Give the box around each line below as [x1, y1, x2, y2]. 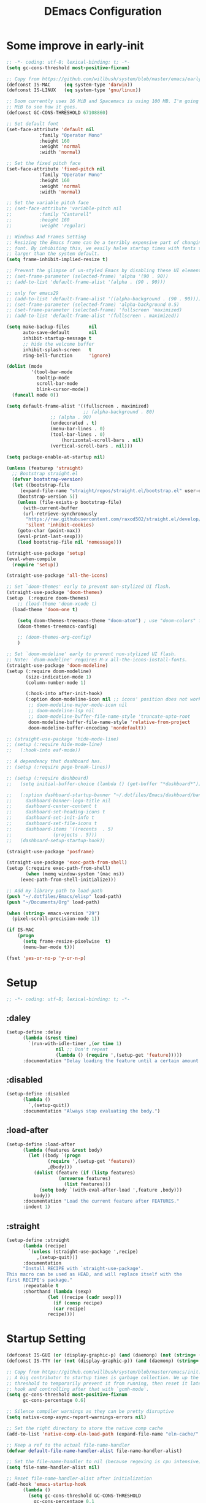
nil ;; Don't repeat [55, 1046, 109, 1052]
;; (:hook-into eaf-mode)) [6, 747, 81, 753]
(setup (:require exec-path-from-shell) [6, 866, 112, 872]
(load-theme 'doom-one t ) [12, 606, 78, 612]
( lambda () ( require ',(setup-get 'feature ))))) [55, 1052, 183, 1058]
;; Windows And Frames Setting [6, 234, 86, 240]
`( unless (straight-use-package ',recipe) [28, 1249, 139, 1255]
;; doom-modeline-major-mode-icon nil [28, 702, 128, 709]
